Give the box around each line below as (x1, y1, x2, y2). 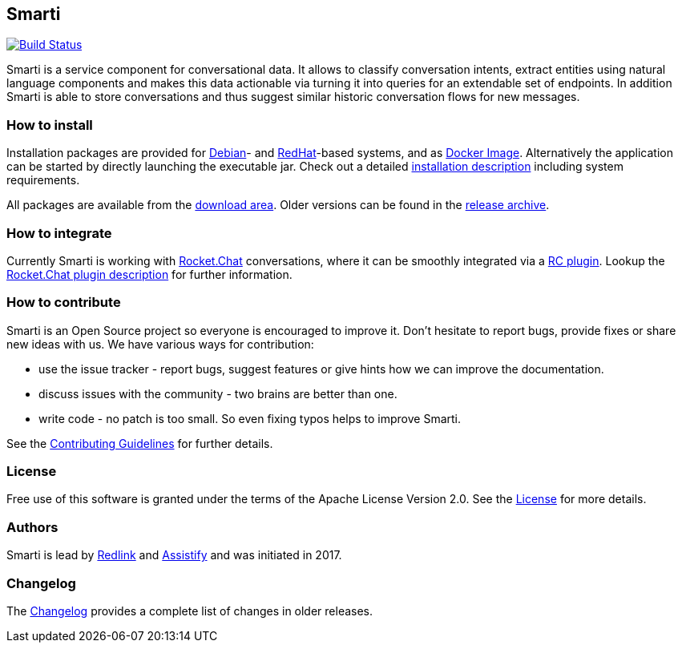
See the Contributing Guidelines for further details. (6, 436, 273, 450)
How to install (6, 116, 93, 133)
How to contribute (6, 294, 121, 311)
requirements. (6, 173, 80, 187)
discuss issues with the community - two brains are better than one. (38, 386, 397, 401)
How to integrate (6, 224, 112, 241)
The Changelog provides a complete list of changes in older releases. (6, 603, 373, 618)
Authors (6, 518, 59, 535)
